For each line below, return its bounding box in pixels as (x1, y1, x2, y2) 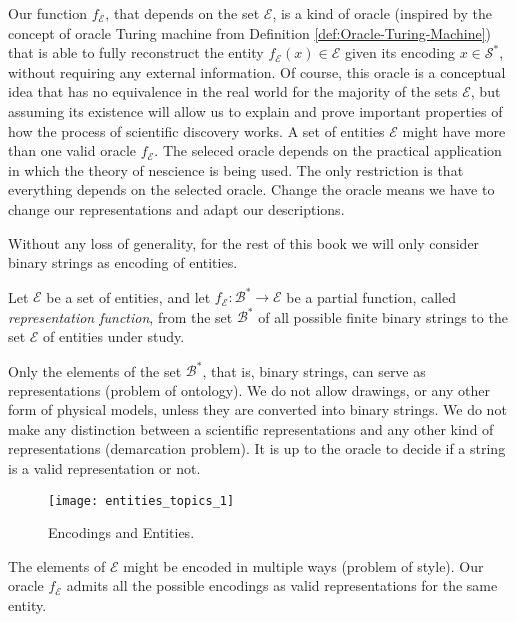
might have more (402, 120, 506, 141)
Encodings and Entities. (48, 522, 195, 543)
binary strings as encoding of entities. (8, 252, 238, 273)
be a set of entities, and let (46, 286, 211, 307)
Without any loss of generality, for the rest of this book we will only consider (8, 232, 480, 253)
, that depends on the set (105, 3, 260, 23)
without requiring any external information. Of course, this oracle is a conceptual (8, 61, 506, 82)
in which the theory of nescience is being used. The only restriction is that (8, 159, 464, 180)
